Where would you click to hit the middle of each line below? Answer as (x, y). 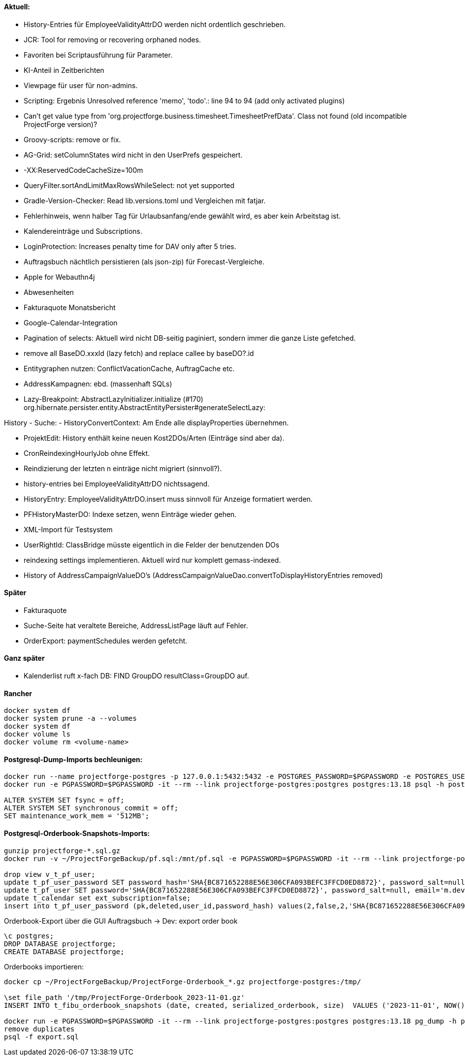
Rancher (18, 693)
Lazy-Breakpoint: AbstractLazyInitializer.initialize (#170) (114, 399)
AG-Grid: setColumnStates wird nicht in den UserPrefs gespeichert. (133, 155)
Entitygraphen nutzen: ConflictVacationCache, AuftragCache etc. (129, 368)
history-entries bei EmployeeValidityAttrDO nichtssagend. (117, 483)
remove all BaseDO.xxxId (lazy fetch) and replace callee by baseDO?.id (139, 353)
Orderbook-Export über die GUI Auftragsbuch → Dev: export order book (121, 921)
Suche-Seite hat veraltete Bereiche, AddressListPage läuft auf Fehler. (136, 625)
